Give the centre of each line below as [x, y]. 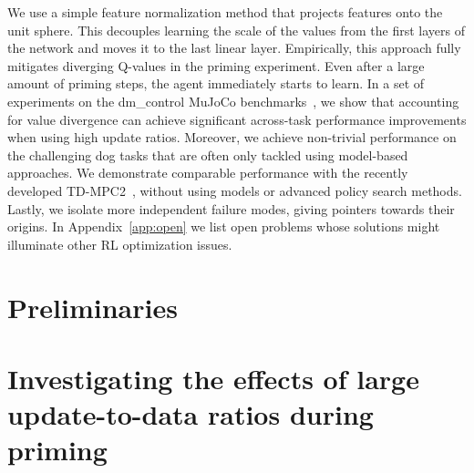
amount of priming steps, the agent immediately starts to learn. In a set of [216, 83]
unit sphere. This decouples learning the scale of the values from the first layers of [236, 30]
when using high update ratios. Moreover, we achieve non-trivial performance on [232, 137]
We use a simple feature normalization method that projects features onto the [225, 12]
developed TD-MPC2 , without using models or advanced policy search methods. [235, 190]
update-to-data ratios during [191, 414]
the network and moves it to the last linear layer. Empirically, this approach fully [234, 48]
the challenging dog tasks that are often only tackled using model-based [208, 154]
